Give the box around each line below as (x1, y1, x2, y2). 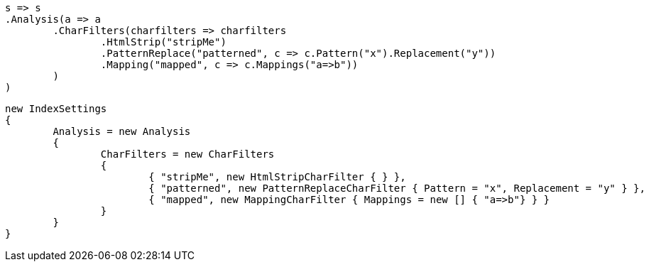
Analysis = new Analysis (53, 126, 191, 137)
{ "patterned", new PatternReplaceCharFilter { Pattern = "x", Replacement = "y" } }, (148, 182, 645, 194)
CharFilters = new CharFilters (100, 148, 275, 160)
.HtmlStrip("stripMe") (100, 36, 227, 48)
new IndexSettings (5, 103, 107, 114)
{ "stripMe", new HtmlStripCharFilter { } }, (148, 171, 406, 182)
